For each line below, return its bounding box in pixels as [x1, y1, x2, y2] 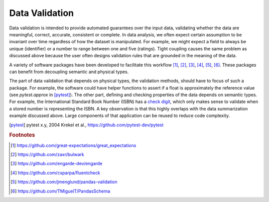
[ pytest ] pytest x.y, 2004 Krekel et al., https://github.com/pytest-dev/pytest [9, 122, 164, 128]
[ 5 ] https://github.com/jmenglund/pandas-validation [10, 179, 118, 185]
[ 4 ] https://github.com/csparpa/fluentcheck [10, 170, 101, 176]
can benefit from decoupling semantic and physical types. [9, 69, 129, 75]
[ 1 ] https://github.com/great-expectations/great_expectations [10, 142, 136, 148]
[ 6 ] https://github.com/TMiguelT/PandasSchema [10, 188, 111, 194]
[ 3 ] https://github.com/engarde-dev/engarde [10, 161, 103, 167]
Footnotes [9, 132, 35, 139]
